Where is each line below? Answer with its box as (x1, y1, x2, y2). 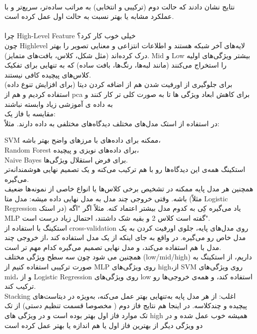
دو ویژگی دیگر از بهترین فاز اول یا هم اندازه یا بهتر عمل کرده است (4, 320, 203, 330)
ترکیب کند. (4, 281, 36, 291)
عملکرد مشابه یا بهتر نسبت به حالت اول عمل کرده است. (4, 11, 174, 21)
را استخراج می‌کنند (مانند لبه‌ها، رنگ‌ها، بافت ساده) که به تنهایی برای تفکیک (4, 60, 227, 70)
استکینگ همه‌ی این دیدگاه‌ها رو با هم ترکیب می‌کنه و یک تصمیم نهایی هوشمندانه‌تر (4, 164, 246, 174)
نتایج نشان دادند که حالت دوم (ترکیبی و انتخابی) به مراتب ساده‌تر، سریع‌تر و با (4, 1, 235, 11)
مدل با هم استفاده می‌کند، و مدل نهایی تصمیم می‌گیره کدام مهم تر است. (4, 242, 221, 252)
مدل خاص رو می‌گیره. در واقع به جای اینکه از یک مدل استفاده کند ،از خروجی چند (4, 232, 246, 243)
